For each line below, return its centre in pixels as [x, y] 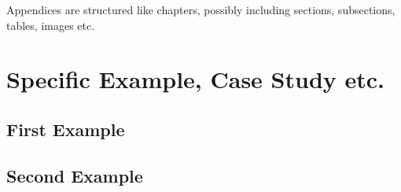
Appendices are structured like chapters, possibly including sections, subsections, [201, 9]
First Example [66, 129]
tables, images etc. [51, 25]
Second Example [75, 175]
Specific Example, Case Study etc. [196, 79]
